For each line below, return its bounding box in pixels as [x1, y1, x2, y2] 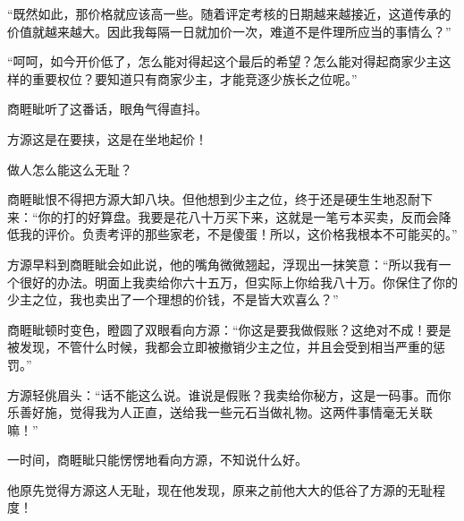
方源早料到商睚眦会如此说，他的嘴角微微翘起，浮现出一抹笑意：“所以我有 [7, 254, 439, 273]
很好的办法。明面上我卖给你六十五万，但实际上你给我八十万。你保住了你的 [19, 272, 458, 291]
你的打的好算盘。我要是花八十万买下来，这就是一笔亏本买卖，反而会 [38, 207, 439, 226]
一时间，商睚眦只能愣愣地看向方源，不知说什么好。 [7, 450, 308, 469]
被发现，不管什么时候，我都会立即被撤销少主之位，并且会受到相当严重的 [7, 337, 433, 356]
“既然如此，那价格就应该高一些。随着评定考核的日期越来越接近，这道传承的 [7, 4, 451, 22]
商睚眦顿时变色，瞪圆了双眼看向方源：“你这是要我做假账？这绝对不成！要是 [7, 320, 451, 338]
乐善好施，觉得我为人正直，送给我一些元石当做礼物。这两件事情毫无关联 [7, 403, 433, 422]
